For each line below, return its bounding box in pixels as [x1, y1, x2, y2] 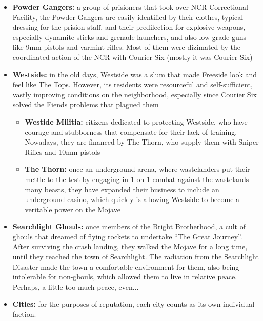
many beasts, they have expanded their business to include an [25, 184, 219, 194]
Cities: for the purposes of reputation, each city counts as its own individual [12, 298, 255, 309]
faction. [12, 309, 36, 319]
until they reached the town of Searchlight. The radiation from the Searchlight [12, 251, 259, 262]
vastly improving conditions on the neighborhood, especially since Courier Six [12, 89, 257, 99]
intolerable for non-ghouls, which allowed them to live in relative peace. [12, 271, 237, 282]
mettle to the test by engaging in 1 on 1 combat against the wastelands [25, 173, 249, 184]
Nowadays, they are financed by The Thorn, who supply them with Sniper [25, 136, 259, 147]
